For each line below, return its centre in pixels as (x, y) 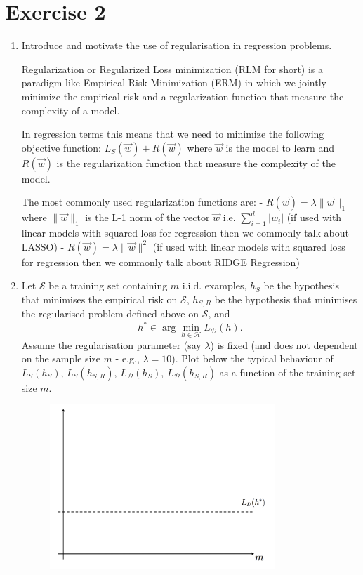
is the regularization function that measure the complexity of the (196, 163)
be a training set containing (108, 285)
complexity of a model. (71, 110)
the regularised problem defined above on (110, 313)
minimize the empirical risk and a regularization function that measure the (183, 96)
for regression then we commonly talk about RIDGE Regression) (160, 262)
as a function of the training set (288, 372)
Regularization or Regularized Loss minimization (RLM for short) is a (172, 68)
